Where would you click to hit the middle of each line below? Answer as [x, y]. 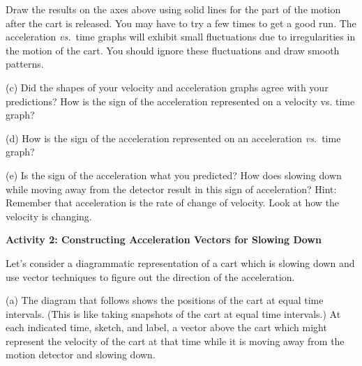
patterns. [25, 64]
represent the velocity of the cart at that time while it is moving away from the [175, 341]
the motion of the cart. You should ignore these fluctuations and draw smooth [173, 50]
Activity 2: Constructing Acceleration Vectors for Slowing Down [164, 239]
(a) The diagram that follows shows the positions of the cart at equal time [165, 300]
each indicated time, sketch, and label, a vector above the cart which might [166, 327]
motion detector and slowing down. [81, 354]
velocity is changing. [49, 216]
